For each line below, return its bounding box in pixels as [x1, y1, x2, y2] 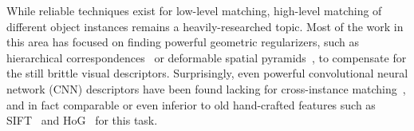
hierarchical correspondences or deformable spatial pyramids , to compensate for [6, 49, 407, 65]
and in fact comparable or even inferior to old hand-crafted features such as [6, 96, 376, 113]
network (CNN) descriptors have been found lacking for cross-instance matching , [6, 80, 406, 97]
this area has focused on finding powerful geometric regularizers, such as [6, 34, 360, 50]
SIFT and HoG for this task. [6, 112, 158, 129]
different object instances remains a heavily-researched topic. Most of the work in [6, 18, 404, 34]
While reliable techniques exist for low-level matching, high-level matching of [6, 2, 382, 18]
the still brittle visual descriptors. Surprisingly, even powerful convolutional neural [6, 65, 408, 81]
